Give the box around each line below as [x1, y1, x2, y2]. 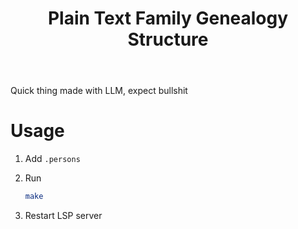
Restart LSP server [24, 210, 103, 221]
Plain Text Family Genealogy [47, 7, 289, 30]
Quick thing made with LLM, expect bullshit [10, 85, 188, 97]
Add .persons [24, 153, 81, 165]
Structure [127, 28, 209, 51]
